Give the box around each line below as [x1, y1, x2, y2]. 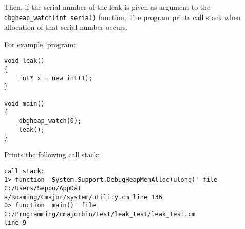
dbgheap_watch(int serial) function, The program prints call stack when [4, 11, 241, 22]
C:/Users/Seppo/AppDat [4, 184, 82, 192]
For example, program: [4, 39, 76, 49]
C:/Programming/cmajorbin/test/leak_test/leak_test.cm [4, 210, 196, 218]
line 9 [4, 219, 26, 226]
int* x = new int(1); [18, 74, 92, 82]
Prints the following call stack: [4, 149, 100, 160]
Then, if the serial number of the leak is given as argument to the [4, 2, 211, 12]
